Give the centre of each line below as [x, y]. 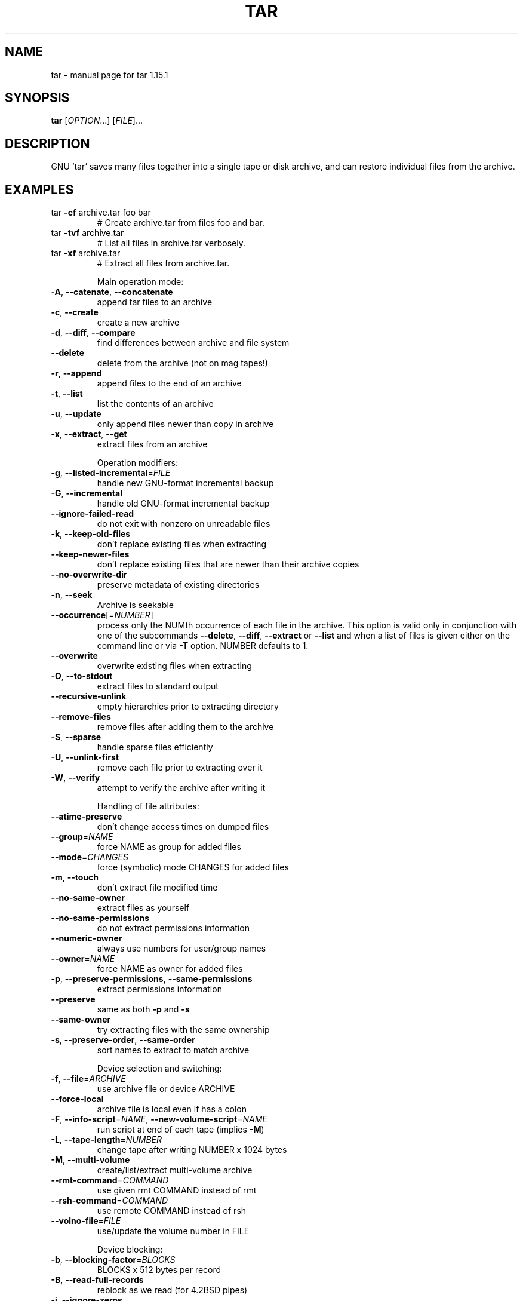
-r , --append [76, 373]
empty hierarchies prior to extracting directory [188, 707]
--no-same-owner [88, 898]
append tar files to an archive [155, 302]
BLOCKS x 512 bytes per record [159, 1270]
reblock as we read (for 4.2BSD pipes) [172, 1290]
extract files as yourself [143, 908]
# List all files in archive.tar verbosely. [171, 243]
